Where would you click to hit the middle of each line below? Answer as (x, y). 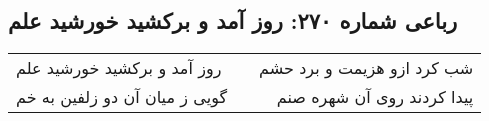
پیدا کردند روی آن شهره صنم (375, 97)
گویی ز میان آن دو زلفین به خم (122, 97)
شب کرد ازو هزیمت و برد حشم (366, 68)
